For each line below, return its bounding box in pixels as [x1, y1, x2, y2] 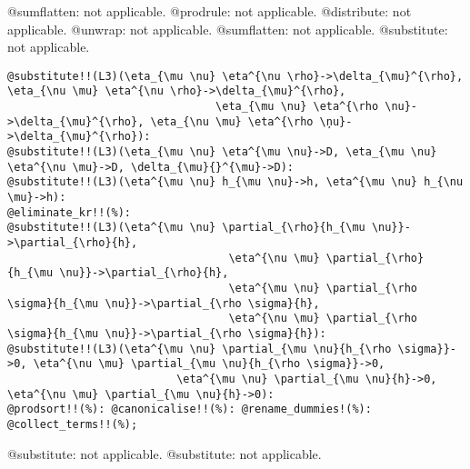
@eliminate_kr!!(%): [7, 205, 132, 219]
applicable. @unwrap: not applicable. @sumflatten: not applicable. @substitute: [7, 19, 448, 38]
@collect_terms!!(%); [7, 417, 138, 431]
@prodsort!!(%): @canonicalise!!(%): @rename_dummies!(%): [7, 403, 372, 416]
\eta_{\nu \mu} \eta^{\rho [150, 115, 314, 128]
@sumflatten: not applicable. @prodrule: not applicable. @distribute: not [7, 2, 412, 20]
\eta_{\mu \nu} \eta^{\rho [215, 100, 379, 114]
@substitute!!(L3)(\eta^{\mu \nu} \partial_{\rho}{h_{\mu [7, 221, 365, 234]
